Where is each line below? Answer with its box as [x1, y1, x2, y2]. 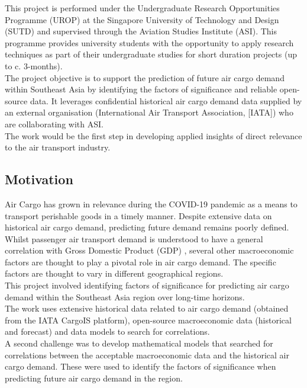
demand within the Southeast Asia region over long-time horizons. [5, 290, 245, 303]
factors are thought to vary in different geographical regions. [5, 267, 224, 280]
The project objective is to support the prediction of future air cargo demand [5, 71, 285, 84]
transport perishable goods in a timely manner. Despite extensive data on [5, 209, 272, 222]
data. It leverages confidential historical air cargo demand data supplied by [30, 94, 302, 107]
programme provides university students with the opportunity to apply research [5, 36, 294, 49]
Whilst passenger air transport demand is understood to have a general [5, 232, 263, 245]
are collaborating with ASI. [5, 117, 104, 130]
